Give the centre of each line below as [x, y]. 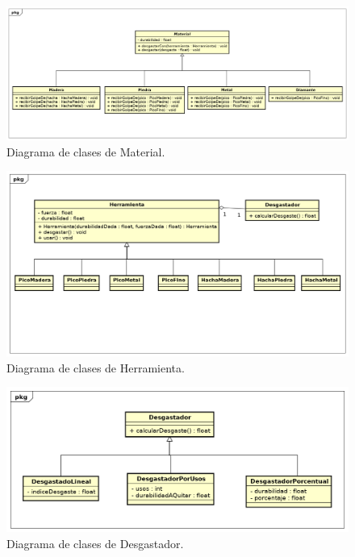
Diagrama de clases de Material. [86, 151]
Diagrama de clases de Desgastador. [95, 543]
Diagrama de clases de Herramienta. [96, 367]
